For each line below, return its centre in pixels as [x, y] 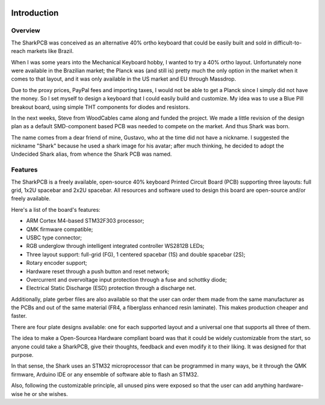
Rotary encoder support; [57, 263]
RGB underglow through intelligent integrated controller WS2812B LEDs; [115, 246]
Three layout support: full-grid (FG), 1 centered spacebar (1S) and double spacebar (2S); [136, 254]
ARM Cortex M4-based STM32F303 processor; [85, 221]
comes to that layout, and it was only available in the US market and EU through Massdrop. [124, 79]
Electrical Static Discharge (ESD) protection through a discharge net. [111, 288]
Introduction [35, 13]
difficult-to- [288, 43]
